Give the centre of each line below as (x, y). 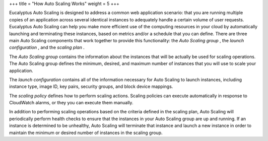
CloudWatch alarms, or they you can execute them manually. (71, 103)
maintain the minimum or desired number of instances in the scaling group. (86, 133)
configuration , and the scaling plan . (47, 48)
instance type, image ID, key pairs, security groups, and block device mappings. (91, 86)
